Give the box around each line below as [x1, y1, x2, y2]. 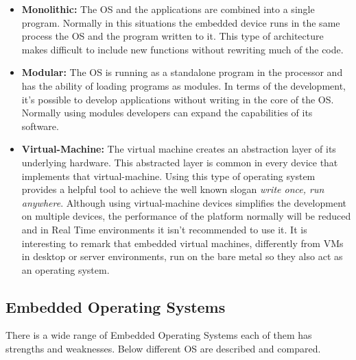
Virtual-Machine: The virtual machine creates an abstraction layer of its [21, 142, 336, 156]
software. [21, 118, 59, 133]
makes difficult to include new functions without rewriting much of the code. [21, 42, 344, 56]
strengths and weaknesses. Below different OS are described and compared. [5, 342, 321, 356]
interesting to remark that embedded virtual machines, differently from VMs [21, 235, 344, 250]
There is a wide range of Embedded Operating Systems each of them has [5, 328, 312, 342]
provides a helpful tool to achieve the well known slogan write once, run [21, 182, 324, 196]
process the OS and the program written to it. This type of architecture [21, 29, 324, 43]
